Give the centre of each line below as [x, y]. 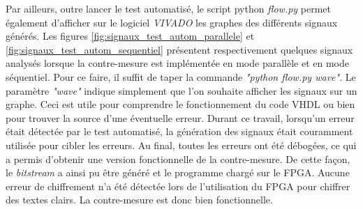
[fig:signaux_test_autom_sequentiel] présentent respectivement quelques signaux [179, 49]
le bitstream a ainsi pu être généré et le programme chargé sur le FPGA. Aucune [178, 172]
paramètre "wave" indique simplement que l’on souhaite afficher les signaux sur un [181, 90]
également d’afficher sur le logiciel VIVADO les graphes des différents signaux [172, 22]
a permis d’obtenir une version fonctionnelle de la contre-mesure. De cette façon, [178, 158]
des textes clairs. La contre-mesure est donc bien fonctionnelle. [139, 200]
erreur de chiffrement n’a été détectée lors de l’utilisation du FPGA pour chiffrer [178, 186]
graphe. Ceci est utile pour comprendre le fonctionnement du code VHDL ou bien [180, 104]
